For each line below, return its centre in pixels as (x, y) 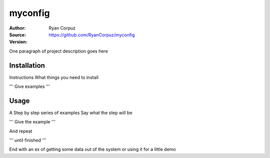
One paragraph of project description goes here (59, 51)
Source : (18, 34)
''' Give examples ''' (29, 86)
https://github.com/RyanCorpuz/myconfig (92, 34)
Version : (18, 42)
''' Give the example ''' (32, 122)
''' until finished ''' (28, 140)
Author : (17, 28)
